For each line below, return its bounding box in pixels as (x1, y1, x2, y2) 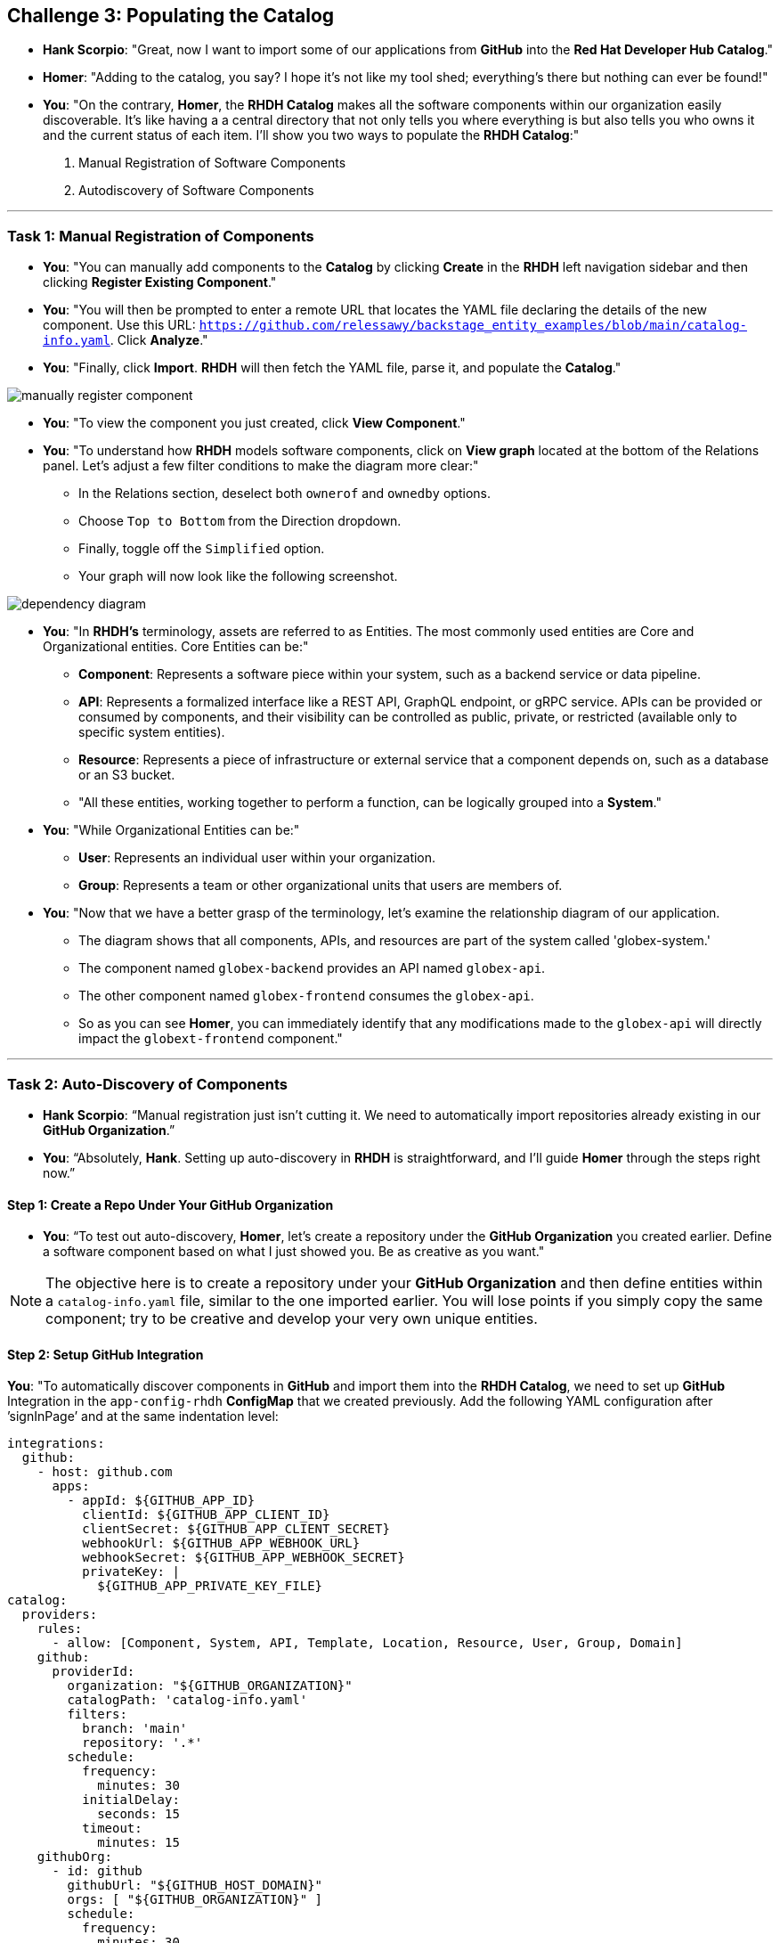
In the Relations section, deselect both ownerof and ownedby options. (78, 486, 491, 502)
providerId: (52, 1664, 135, 1679)
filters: (67, 1707, 127, 1722)
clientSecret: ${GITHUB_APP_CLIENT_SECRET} (82, 1522, 390, 1537)
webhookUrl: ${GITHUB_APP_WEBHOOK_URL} (82, 1536, 361, 1551)
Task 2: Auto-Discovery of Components (7, 1074, 288, 1093)
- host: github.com (37, 1465, 173, 1480)
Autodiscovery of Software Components (78, 183, 314, 199)
